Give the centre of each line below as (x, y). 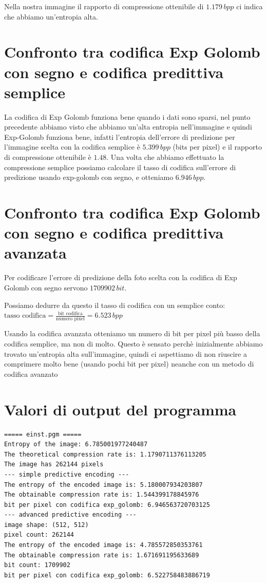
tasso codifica (25, 316)
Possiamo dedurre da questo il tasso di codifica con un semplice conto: (115, 305)
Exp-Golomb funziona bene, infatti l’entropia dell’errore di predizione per (120, 136)
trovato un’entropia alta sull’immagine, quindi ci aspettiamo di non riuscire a (126, 353)
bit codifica (70, 313)
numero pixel (70, 319)
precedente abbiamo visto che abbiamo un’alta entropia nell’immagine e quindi (128, 127)
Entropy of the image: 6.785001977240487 (76, 444)
